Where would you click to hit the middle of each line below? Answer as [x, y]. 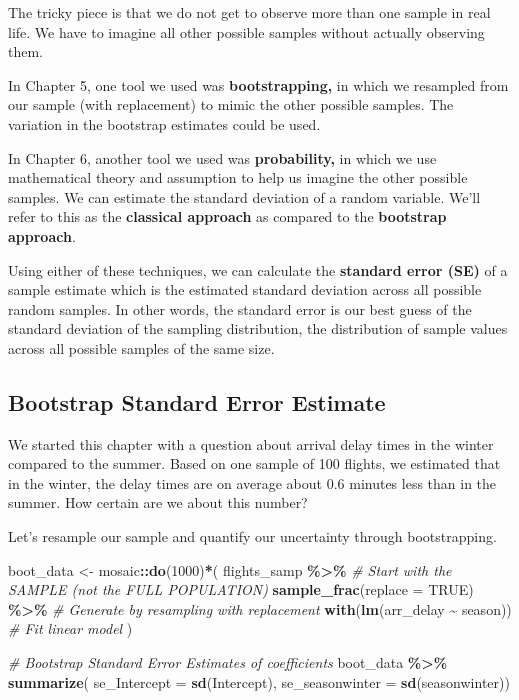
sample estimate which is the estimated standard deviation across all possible [245, 289]
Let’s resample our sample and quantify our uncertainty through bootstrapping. [252, 536]
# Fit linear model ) [70, 628]
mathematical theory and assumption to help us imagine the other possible [238, 177]
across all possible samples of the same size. [141, 347]
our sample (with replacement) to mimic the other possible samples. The [231, 104]
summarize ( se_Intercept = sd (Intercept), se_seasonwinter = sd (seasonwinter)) [259, 681]
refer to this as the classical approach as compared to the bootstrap [227, 216]
